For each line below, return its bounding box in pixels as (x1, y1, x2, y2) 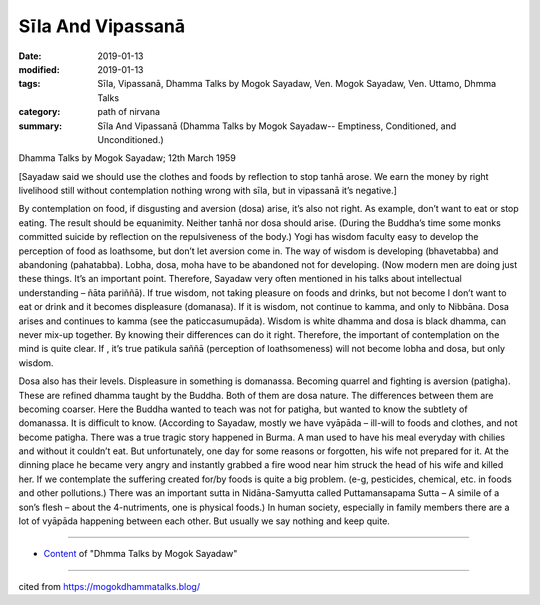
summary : (18, 120, 63, 132)
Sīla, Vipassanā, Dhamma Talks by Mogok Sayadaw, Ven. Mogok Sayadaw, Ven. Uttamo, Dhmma (97, 78, 497, 90)
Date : (18, 50, 42, 62)
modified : (18, 63, 60, 75)
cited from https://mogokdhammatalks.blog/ (18, 580, 200, 592)
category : (18, 106, 61, 118)
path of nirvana (97, 106, 160, 118)
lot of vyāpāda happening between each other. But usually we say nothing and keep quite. (18, 515, 390, 527)
